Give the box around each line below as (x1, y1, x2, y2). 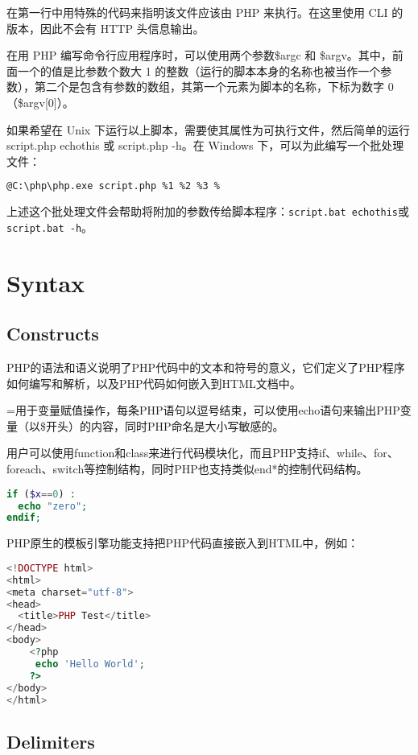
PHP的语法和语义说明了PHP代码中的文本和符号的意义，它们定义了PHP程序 (6, 359, 405, 376)
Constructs (6, 321, 99, 346)
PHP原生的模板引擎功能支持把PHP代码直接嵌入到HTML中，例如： (6, 534, 359, 551)
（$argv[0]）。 (6, 93, 74, 110)
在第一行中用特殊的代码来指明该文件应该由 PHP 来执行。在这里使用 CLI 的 (6, 4, 404, 20)
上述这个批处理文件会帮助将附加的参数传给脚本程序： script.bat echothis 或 (6, 203, 410, 220)
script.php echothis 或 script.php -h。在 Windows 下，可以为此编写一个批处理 (6, 137, 404, 154)
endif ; (6, 512, 41, 524)
